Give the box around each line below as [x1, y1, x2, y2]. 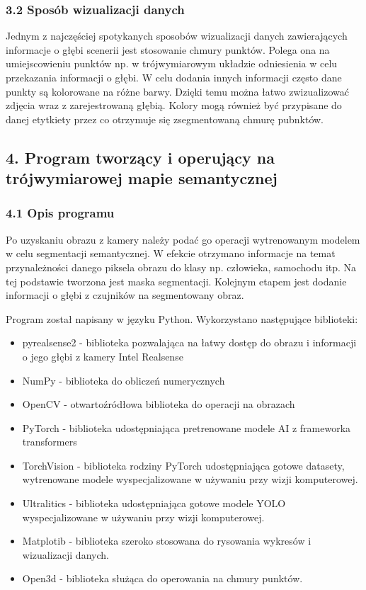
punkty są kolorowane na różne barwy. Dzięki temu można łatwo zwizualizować [6, 84, 349, 98]
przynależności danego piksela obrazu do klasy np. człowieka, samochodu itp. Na [6, 259, 357, 274]
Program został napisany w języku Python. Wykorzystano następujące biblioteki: [6, 311, 358, 326]
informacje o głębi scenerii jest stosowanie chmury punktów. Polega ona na [6, 42, 330, 57]
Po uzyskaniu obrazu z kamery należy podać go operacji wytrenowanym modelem [6, 232, 360, 246]
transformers [22, 434, 77, 449]
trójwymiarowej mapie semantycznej [6, 167, 278, 189]
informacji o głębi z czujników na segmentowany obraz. [6, 288, 244, 302]
